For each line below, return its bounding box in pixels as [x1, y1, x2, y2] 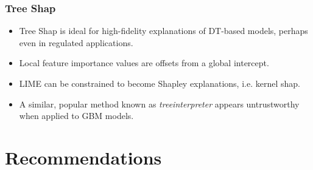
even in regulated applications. [19, 36, 133, 49]
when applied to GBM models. [19, 109, 134, 122]
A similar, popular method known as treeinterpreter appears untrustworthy [19, 97, 300, 110]
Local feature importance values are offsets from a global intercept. [19, 56, 269, 69]
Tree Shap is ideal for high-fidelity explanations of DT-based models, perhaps [19, 24, 308, 37]
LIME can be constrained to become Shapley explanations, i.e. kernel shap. [19, 77, 300, 89]
